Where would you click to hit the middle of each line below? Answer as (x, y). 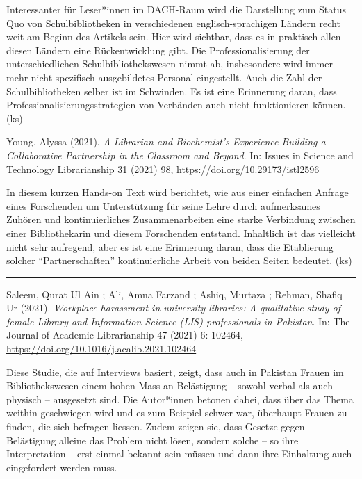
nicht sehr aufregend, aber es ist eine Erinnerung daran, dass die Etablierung (170, 246)
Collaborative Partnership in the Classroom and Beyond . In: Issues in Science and (180, 155)
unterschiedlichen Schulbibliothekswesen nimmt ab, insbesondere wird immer (170, 64)
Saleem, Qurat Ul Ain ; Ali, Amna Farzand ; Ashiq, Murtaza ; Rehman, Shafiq (174, 294)
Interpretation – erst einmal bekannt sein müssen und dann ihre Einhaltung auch (179, 454)
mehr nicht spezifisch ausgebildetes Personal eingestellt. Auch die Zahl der (164, 77)
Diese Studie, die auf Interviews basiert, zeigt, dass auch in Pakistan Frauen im (175, 372)
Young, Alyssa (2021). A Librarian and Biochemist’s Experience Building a (166, 141)
